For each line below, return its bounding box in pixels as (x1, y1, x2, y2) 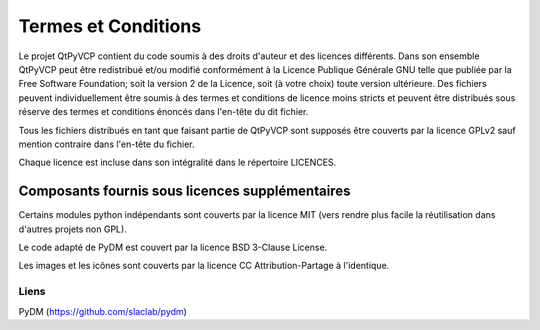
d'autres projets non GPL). (18, 223, 127, 235)
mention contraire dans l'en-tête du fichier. (18, 138, 195, 150)
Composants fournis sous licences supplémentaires (18, 183, 351, 200)
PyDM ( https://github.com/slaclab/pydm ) (18, 305, 187, 317)
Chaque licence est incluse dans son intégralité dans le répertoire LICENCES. (18, 156, 337, 169)
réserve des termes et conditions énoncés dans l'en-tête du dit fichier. (18, 106, 309, 118)
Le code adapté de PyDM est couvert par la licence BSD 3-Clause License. (18, 241, 328, 253)
